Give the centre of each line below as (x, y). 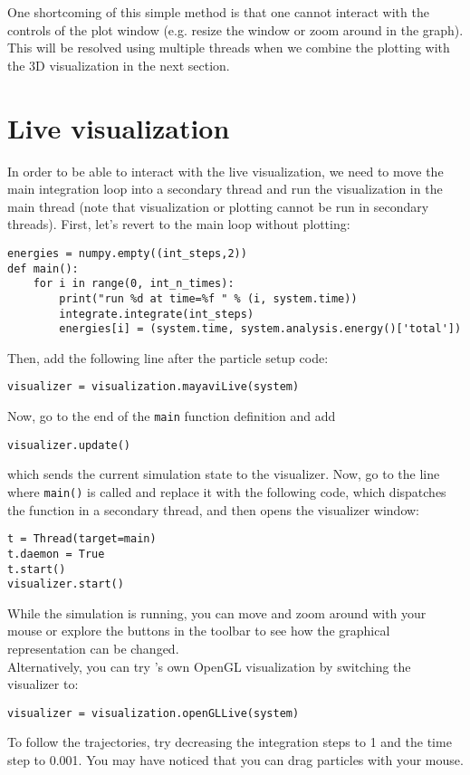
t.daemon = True (56, 554)
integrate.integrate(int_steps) (157, 314)
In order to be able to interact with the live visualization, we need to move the (225, 171)
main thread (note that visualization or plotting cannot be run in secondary (218, 206)
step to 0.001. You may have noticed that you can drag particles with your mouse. (235, 760)
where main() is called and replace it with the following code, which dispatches (227, 491)
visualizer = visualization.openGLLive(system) (153, 713)
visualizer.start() (66, 584)
